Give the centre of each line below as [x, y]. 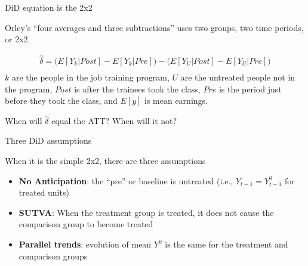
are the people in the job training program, [90, 77]
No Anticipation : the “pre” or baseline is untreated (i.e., [126, 180]
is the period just [250, 89]
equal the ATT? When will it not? [114, 120]
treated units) [44, 192]
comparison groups [53, 256]
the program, [29, 89]
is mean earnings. [176, 100]
